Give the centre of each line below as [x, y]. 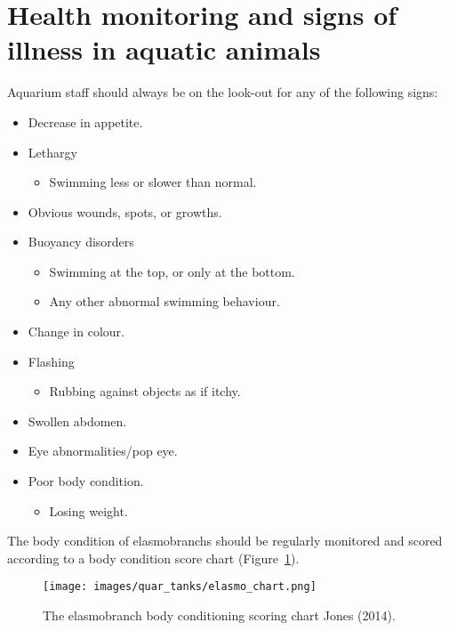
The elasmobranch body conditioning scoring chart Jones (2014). [219, 615]
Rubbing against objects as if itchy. [145, 391]
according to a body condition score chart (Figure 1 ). [153, 558]
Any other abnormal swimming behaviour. [164, 301]
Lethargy [52, 152]
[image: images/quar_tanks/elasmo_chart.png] [180, 587]
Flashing [51, 361]
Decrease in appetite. [85, 121]
